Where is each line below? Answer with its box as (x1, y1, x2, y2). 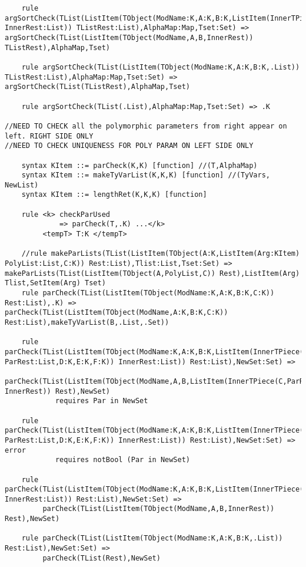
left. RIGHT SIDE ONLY (5, 131, 94, 140)
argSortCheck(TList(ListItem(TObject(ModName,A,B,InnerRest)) (5, 33, 254, 42)
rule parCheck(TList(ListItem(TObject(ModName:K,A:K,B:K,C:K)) (21, 289, 275, 298)
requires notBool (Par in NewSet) (55, 456, 190, 464)
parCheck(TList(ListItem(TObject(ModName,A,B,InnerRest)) (42, 505, 275, 513)
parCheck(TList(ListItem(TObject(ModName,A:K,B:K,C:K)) (5, 308, 228, 317)
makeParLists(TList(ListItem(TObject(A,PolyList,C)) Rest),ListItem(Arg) (5, 269, 300, 278)
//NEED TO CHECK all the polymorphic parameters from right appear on (5, 121, 287, 130)
